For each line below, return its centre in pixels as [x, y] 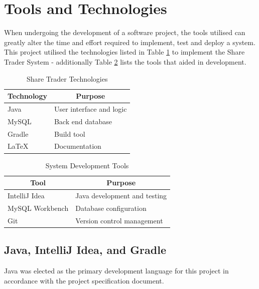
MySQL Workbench [38, 208]
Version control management [119, 220]
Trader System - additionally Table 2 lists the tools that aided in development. [125, 61]
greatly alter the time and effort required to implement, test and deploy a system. [130, 42]
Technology [27, 96]
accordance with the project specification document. [84, 280]
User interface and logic [90, 108]
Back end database [83, 121]
